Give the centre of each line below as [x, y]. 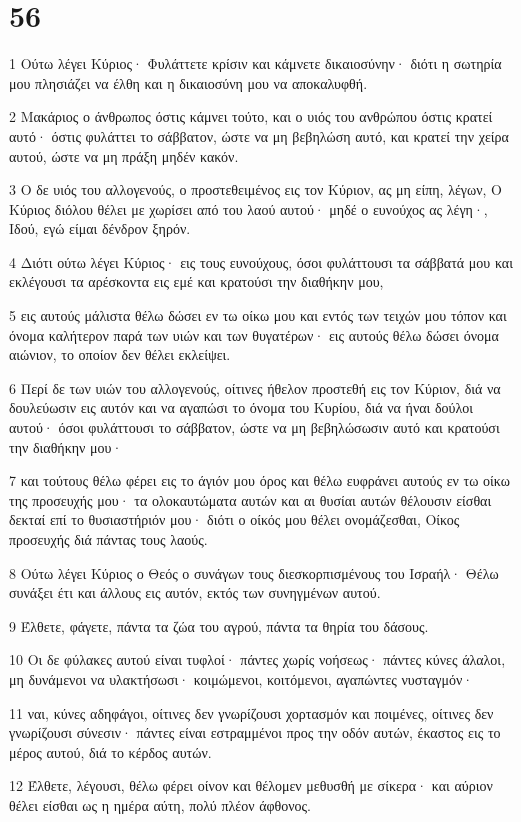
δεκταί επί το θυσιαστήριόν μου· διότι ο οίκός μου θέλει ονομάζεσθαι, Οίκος [234, 519]
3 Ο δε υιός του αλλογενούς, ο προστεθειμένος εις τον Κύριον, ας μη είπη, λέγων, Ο [256, 189]
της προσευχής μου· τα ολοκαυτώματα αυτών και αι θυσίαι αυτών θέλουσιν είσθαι [250, 499]
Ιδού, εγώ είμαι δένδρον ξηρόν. [100, 228]
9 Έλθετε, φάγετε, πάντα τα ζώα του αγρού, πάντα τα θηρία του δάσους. [219, 625]
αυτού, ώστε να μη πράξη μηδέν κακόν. [124, 155]
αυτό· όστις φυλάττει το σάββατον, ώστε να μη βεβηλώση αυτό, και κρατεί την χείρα [259, 135]
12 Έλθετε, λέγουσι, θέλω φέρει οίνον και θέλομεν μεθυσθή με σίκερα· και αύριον [251, 785]
